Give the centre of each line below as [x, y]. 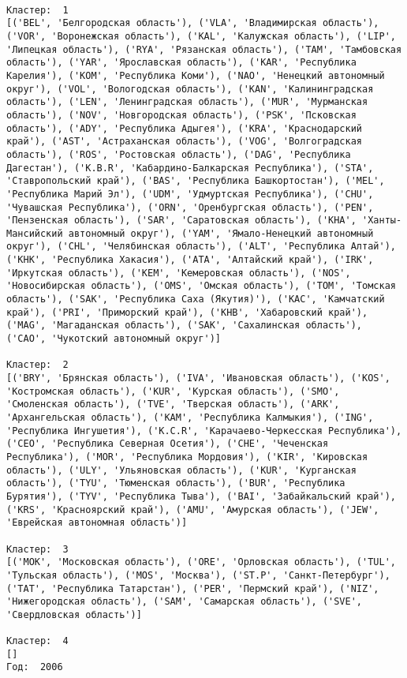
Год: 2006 [35, 667]
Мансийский [35, 233]
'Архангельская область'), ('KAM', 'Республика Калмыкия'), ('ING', [190, 418]
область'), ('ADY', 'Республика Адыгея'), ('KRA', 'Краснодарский [185, 128]
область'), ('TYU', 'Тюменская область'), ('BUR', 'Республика [176, 483]
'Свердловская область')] [74, 614]
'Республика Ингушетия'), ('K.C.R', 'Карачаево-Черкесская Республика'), [204, 431]
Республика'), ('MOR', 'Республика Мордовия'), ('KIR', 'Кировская [187, 457]
